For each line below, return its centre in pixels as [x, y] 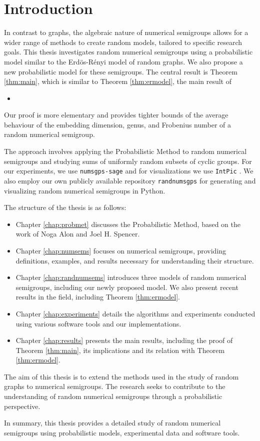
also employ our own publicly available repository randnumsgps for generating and [130, 180]
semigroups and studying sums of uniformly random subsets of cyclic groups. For [128, 161]
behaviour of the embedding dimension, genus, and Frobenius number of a [118, 124]
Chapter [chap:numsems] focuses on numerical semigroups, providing [121, 250]
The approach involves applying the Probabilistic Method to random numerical [125, 151]
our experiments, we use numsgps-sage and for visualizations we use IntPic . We [129, 171]
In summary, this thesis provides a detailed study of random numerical [112, 423]
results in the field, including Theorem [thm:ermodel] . [98, 297]
